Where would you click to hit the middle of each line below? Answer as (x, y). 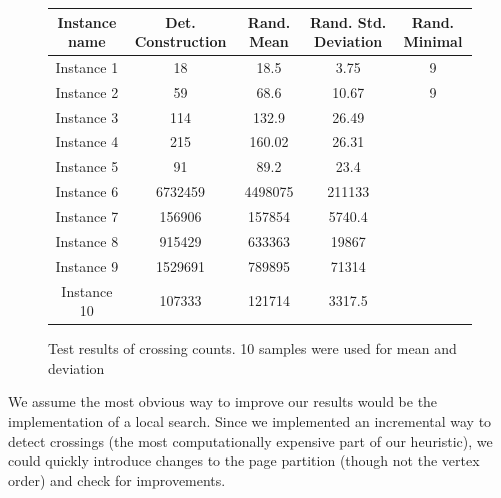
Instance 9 (87, 265)
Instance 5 (87, 166)
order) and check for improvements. (117, 479)
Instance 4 (87, 141)
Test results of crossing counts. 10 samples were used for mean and (252, 348)
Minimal (433, 41)
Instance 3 (87, 116)
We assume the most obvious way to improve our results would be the (223, 401)
